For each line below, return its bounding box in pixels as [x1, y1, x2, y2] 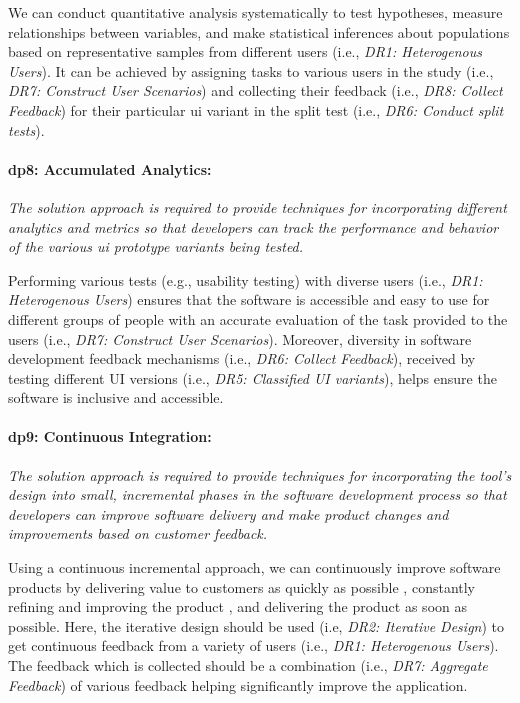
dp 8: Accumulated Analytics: [8, 158, 212, 179]
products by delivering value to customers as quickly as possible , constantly [8, 576, 475, 597]
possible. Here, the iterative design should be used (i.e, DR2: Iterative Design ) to [8, 615, 505, 636]
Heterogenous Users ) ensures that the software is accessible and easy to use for [8, 289, 490, 310]
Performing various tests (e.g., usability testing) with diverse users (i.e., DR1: [8, 269, 483, 290]
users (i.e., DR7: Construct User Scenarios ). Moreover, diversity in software [8, 328, 472, 349]
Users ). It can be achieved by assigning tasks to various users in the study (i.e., [8, 60, 494, 81]
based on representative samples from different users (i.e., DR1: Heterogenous [8, 41, 483, 62]
